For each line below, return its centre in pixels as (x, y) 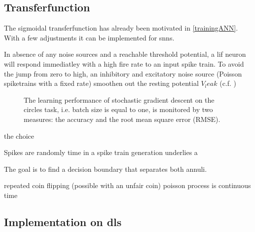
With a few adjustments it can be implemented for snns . (89, 37)
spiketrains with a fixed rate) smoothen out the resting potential (101, 83)
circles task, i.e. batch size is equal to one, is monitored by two (118, 109)
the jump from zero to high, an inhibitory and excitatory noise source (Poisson (123, 73)
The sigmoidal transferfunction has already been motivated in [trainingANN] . (121, 28)
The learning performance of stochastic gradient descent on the (119, 99)
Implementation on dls (63, 221)
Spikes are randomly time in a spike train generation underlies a (101, 152)
